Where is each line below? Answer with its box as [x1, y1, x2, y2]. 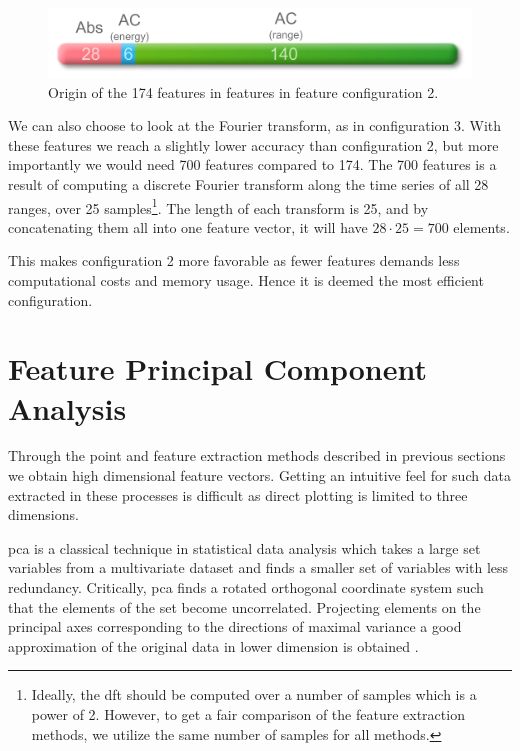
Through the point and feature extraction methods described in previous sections [8, 445, 506, 466]
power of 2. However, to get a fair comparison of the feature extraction [31, 704, 465, 724]
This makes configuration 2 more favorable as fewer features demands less [8, 250, 460, 271]
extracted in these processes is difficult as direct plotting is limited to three [8, 484, 468, 505]
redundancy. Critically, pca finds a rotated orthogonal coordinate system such [8, 577, 484, 598]
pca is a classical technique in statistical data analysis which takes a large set [8, 537, 481, 558]
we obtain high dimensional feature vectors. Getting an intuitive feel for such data [8, 465, 511, 486]
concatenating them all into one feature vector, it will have [8, 216, 368, 237]
